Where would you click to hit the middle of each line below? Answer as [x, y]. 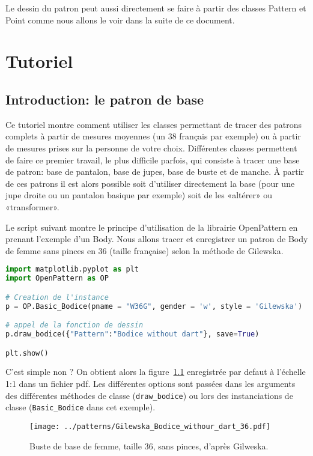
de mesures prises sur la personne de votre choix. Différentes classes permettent [151, 147]
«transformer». [32, 206]
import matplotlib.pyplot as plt [72, 269]
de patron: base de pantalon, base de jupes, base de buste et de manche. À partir [155, 172]
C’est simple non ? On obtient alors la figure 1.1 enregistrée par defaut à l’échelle [156, 372]
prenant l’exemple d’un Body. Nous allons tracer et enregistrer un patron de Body [157, 239]
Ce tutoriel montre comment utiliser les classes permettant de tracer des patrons [154, 124]
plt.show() [27, 353]
